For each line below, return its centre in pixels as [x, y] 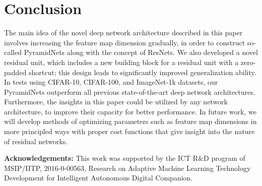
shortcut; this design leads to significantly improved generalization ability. [143, 72]
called [13, 52]
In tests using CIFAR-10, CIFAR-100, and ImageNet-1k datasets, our [111, 82]
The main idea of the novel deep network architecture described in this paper [123, 33]
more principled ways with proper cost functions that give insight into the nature [129, 131]
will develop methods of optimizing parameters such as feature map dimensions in [130, 121]
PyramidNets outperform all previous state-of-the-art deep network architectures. [130, 91]
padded [15, 72]
